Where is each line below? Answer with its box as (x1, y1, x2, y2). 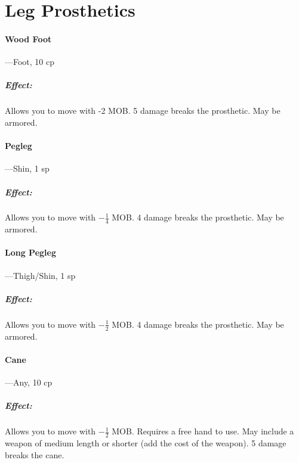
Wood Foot (5, 32, 52, 45)
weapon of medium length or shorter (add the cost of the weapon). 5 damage (5, 437, 286, 449)
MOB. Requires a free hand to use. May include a (112, 425, 294, 437)
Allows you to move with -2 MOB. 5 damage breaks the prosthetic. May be (5, 104, 280, 117)
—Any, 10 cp (5, 376, 53, 389)
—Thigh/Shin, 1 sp (5, 269, 76, 281)
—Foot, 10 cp (5, 55, 55, 68)
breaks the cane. (5, 448, 64, 461)
